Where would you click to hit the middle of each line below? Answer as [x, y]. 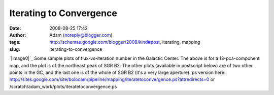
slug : [15, 49]
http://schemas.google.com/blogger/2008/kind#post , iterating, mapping [125, 42]
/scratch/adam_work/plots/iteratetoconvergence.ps [63, 86]
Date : [15, 28]
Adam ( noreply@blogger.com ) [81, 35]
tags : [15, 42]
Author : [18, 35]
